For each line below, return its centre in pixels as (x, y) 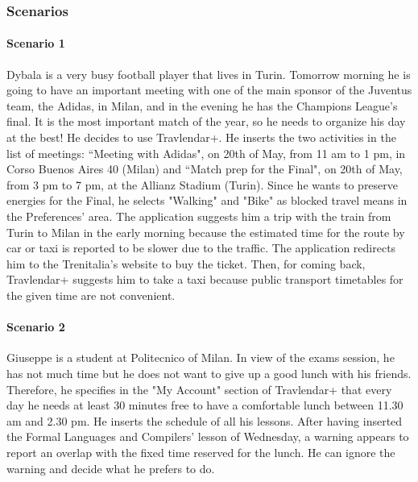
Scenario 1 (36, 43)
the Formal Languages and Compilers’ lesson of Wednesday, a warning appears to (208, 436)
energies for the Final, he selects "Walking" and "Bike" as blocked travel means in (207, 200)
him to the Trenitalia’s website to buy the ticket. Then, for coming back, (186, 263)
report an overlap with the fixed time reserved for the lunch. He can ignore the (201, 452)
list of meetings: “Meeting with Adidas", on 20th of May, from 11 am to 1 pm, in (206, 153)
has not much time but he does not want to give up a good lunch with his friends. (209, 373)
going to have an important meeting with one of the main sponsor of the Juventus (209, 90)
